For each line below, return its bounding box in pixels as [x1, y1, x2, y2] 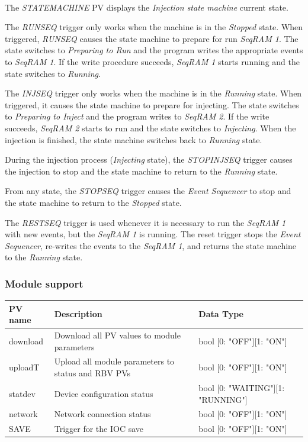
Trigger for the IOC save [54, 422, 143, 435]
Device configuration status [54, 387, 153, 399]
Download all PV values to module [54, 329, 181, 341]
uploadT [9, 361, 40, 373]
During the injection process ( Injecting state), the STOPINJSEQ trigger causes [5, 153, 293, 166]
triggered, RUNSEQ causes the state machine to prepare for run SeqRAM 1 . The [5, 32, 299, 44]
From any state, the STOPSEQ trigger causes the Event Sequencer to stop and [5, 185, 291, 197]
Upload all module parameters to [54, 355, 175, 367]
